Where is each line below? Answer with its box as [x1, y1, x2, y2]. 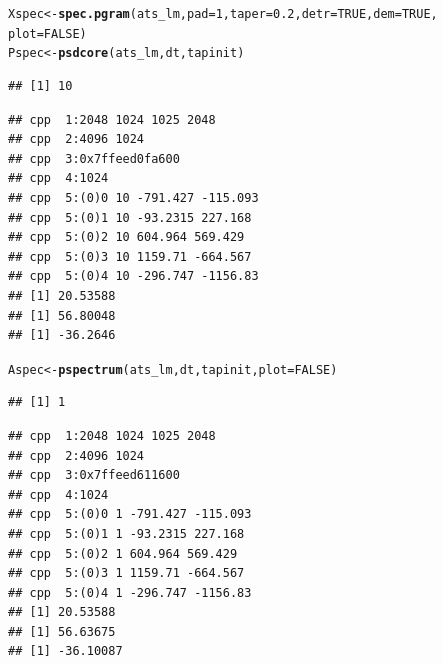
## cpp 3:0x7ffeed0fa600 [8, 151, 180, 166]
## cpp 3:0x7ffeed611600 [8, 468, 180, 483]
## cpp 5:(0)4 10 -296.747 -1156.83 [8, 269, 259, 284]
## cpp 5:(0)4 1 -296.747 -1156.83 [8, 585, 252, 600]
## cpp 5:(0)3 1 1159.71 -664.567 [8, 566, 245, 581]
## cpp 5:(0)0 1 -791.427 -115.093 [8, 507, 252, 522]
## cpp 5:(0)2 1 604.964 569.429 [8, 546, 238, 561]
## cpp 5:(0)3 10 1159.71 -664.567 [8, 249, 252, 264]
